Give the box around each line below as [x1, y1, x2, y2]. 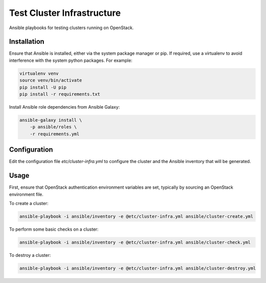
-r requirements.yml [30, 131, 80, 137]
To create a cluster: [9, 200, 49, 206]
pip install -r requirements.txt [19, 91, 100, 97]
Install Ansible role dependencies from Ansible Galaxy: [9, 104, 120, 110]
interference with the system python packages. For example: [9, 57, 133, 63]
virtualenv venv [19, 71, 59, 76]
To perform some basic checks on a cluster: [9, 226, 99, 232]
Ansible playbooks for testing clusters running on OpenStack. [9, 25, 134, 31]
